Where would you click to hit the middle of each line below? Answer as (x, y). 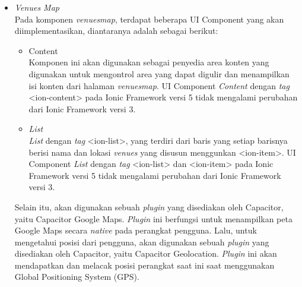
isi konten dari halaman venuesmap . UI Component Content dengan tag (159, 85)
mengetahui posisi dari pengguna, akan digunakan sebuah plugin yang (142, 242)
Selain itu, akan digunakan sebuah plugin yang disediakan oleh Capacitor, (149, 206)
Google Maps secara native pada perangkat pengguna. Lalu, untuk (136, 230)
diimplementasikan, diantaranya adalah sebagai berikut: (116, 31)
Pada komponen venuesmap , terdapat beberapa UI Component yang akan (149, 19)
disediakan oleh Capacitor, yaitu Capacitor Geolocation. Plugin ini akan (146, 253)
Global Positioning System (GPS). (77, 277)
